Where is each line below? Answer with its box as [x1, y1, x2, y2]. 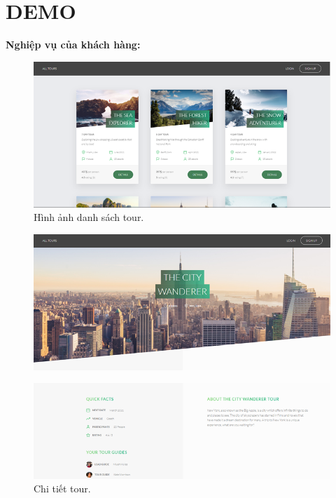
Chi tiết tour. [34, 481, 91, 496]
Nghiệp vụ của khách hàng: [6, 37, 141, 52]
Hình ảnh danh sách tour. [34, 210, 144, 224]
